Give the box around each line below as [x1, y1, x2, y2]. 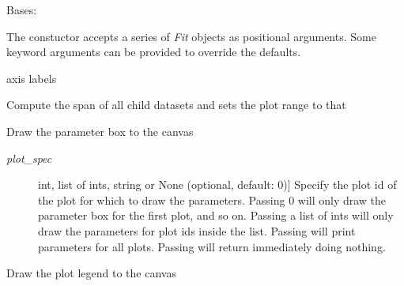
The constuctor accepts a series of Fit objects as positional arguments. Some [6, 28, 376, 44]
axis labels [6, 70, 57, 86]
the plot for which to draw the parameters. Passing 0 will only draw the [38, 191, 387, 208]
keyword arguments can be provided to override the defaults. [6, 43, 301, 60]
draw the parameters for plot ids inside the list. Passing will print [38, 222, 356, 239]
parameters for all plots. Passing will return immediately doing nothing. [38, 238, 386, 254]
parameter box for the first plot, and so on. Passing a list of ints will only [38, 207, 394, 224]
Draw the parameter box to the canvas [6, 122, 194, 139]
